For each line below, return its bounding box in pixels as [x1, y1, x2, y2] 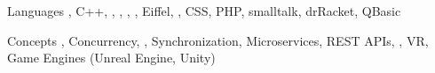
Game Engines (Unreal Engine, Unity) [7, 48, 216, 67]
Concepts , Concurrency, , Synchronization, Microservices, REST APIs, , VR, [7, 31, 429, 49]
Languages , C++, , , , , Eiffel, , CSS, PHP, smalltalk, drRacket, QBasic [7, 2, 401, 19]
